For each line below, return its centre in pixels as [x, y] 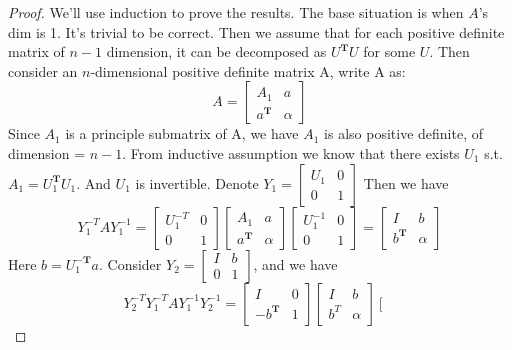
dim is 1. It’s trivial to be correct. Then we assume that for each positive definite [256, 31]
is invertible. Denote [197, 182]
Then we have [406, 182]
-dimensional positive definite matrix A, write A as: [248, 70]
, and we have [295, 263]
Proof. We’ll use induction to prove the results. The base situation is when [236, 12]
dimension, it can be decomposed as [216, 51]
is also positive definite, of [403, 133]
